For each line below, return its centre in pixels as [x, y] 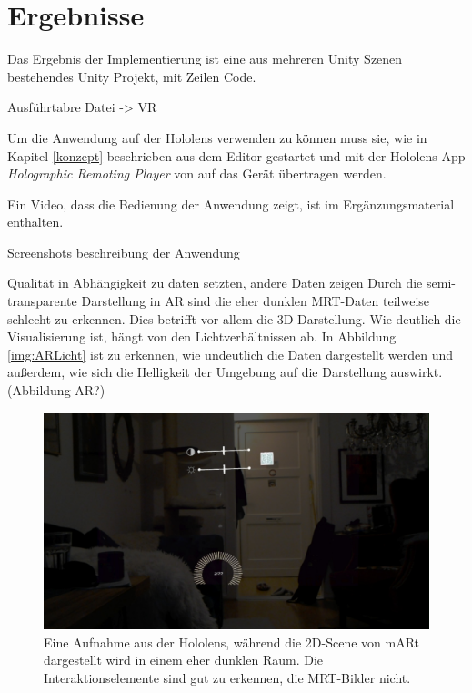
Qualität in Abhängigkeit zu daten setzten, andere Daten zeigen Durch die [215, 283]
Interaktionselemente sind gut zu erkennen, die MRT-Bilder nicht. [227, 677]
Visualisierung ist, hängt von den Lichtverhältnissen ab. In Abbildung [202, 336]
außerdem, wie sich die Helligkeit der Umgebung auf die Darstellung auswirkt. [225, 372]
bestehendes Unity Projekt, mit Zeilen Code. [132, 76]
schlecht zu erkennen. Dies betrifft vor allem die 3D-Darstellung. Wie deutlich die [234, 318]
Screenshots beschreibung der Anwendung [124, 252]
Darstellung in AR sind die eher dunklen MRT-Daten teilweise [256, 301]
